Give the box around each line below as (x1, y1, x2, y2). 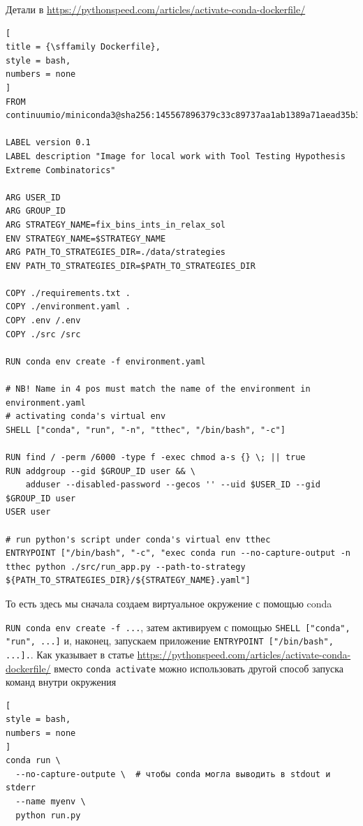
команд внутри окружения (6, 674, 117, 689)
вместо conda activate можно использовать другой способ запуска (54, 661, 343, 675)
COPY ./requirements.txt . (6, 288, 131, 298)
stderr (6, 783, 36, 793)
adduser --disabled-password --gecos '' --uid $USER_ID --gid (25, 480, 321, 490)
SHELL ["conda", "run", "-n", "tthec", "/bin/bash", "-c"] (6, 425, 286, 435)
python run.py (15, 810, 81, 820)
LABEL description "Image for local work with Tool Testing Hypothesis (6, 151, 346, 161)
